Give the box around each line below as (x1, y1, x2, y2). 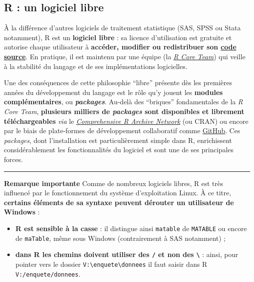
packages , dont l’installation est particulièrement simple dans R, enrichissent (4, 135, 232, 145)
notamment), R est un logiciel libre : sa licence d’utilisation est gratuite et (4, 32, 232, 42)
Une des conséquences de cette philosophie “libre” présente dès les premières (4, 77, 232, 88)
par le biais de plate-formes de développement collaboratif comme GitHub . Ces (4, 125, 240, 136)
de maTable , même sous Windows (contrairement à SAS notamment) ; (15, 233, 226, 243)
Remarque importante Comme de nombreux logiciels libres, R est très (4, 178, 223, 188)
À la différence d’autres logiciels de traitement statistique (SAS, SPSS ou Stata (4, 23, 241, 33)
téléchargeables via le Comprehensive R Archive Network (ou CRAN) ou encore (4, 116, 249, 126)
